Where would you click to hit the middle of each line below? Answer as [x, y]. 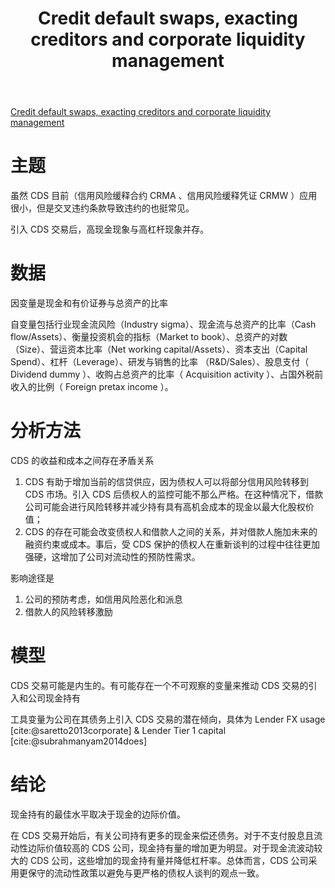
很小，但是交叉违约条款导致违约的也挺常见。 [102, 208]
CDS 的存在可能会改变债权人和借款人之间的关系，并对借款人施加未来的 [171, 531]
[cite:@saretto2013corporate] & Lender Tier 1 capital [118, 730]
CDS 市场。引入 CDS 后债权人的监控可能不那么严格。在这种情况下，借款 [174, 494]
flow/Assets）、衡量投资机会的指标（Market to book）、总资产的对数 [149, 337]
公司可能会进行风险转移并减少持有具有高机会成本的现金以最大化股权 [165, 506]
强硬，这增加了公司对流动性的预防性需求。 [112, 556]
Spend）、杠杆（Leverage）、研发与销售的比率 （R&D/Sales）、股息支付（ [160, 362]
